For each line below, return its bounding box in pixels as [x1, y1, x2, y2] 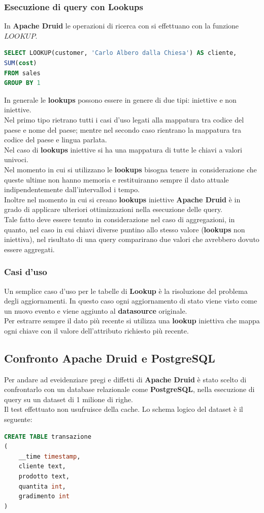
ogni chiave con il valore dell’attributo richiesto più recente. [4, 325, 189, 336]
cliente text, [18, 463, 66, 470]
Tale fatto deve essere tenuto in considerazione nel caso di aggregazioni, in [4, 214, 235, 224]
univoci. [4, 154, 28, 165]
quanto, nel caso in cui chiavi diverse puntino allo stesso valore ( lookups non [4, 224, 245, 234]
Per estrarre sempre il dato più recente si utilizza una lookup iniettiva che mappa [4, 315, 260, 326]
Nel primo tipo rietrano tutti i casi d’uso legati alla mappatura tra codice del [4, 114, 244, 125]
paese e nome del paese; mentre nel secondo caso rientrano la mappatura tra [4, 124, 242, 135]
